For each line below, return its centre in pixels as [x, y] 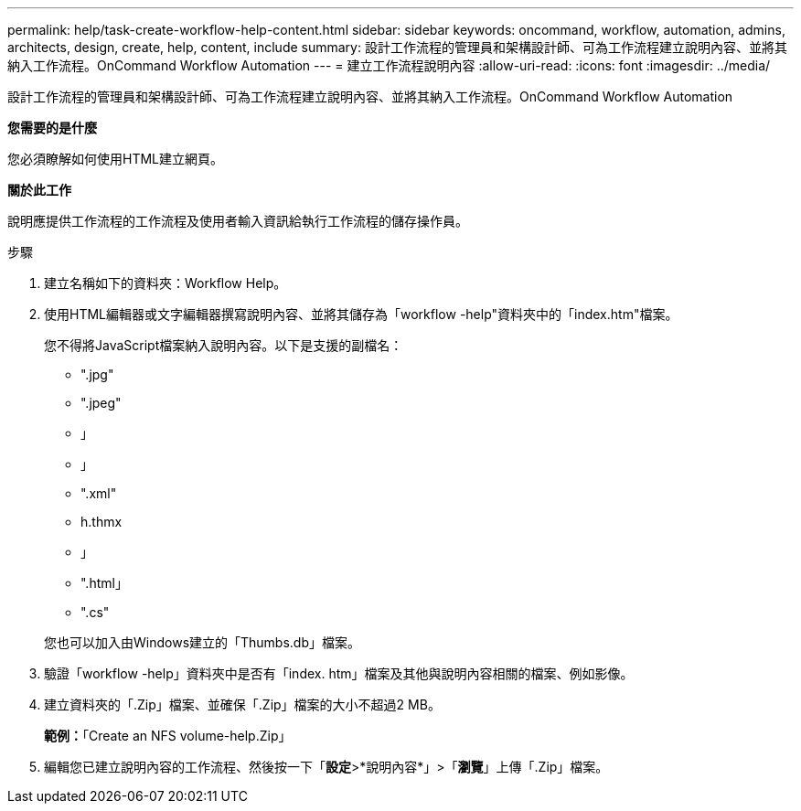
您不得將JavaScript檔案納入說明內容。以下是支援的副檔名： [224, 345]
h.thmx [101, 522]
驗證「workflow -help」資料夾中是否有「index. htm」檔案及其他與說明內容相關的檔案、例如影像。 [339, 673]
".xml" [99, 493]
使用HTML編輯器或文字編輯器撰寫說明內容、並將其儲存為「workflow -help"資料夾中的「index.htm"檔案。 [361, 314]
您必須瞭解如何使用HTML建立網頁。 [116, 159]
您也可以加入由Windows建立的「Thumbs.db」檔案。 [203, 642]
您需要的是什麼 [52, 128]
